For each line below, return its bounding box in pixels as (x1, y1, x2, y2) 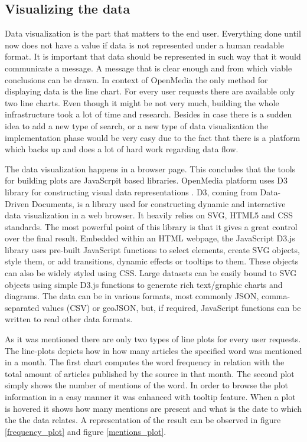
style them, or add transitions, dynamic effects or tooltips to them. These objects (5, 255, 299, 267)
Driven (5, 197, 30, 209)
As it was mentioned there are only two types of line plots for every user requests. (5, 333, 301, 345)
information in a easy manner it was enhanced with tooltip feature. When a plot (5, 391, 296, 403)
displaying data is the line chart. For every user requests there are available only (5, 85, 295, 97)
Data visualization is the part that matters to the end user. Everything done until (5, 27, 301, 40)
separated (5, 301, 40, 313)
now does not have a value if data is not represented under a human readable (5, 38, 284, 51)
